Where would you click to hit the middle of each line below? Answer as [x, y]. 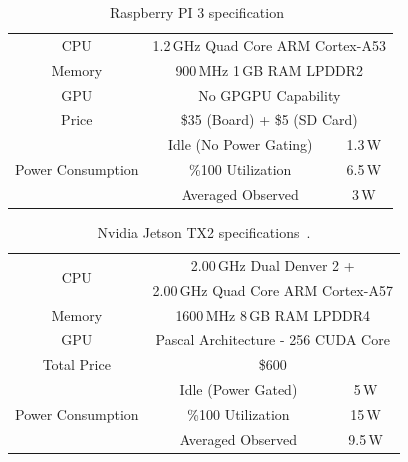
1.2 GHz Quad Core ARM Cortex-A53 [269, 44]
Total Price [76, 364]
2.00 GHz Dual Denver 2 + [272, 264]
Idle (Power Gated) [238, 389]
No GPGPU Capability [269, 94]
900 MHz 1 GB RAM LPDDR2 [269, 69]
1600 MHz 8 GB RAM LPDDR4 [273, 314]
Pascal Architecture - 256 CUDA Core [272, 339]
